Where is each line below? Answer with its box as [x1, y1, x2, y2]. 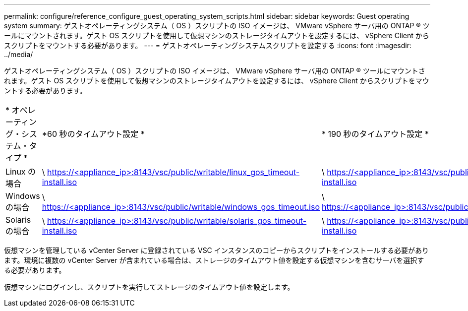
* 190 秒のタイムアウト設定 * [322, 129, 429, 139]
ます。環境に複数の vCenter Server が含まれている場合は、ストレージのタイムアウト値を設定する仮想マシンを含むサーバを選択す [4, 256, 424, 264]
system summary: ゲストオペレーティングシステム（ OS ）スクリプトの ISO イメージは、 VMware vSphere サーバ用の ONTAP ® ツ [4, 21, 430, 30]
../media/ [4, 50, 33, 59]
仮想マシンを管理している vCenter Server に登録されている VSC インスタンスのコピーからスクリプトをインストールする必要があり [4, 246, 429, 254]
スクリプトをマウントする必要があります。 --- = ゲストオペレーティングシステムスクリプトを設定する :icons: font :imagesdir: [4, 41, 412, 50]
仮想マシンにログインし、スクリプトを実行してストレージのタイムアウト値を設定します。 [4, 283, 294, 291]
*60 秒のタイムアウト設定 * [42, 129, 145, 139]
